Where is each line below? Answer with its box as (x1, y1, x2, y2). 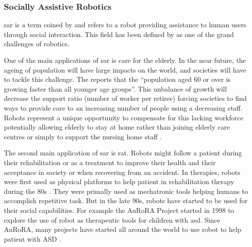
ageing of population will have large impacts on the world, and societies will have (4, 64, 247, 75)
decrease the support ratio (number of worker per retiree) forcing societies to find (4, 93, 247, 103)
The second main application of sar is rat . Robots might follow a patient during (4, 148, 242, 158)
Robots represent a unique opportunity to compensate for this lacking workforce (4, 112, 244, 122)
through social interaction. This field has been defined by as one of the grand (4, 29, 234, 39)
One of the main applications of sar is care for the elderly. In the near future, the (4, 55, 246, 65)
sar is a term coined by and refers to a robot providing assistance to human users (4, 19, 247, 30)
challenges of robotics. (4, 38, 70, 49)
